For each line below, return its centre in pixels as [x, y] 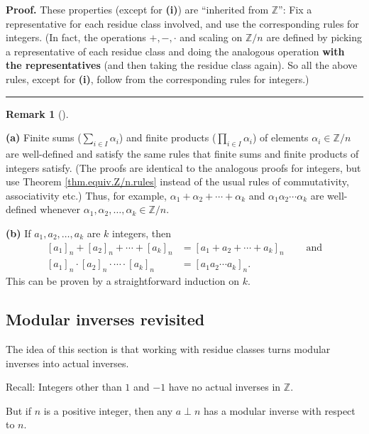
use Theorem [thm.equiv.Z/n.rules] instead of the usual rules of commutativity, [177, 181]
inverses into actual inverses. [67, 363]
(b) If [18, 233]
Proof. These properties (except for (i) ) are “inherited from [137, 9]
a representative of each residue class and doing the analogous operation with [175, 51]
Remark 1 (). [37, 113]
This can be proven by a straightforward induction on [122, 281]
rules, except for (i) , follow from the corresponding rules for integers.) [158, 78]
